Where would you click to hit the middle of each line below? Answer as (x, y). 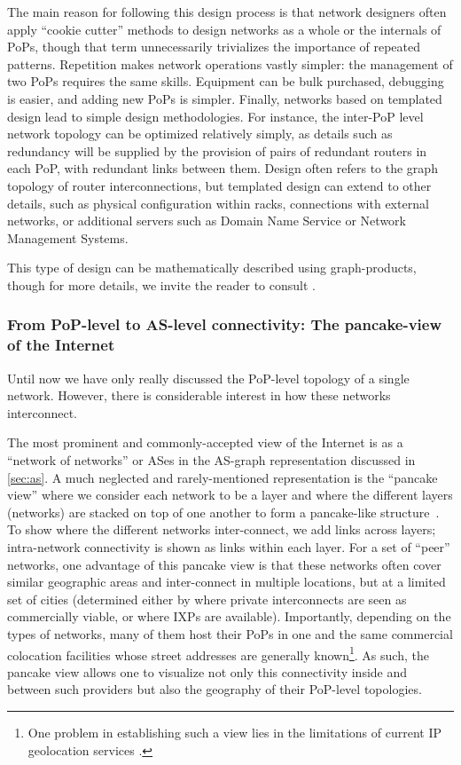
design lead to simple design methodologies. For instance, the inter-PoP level (215, 116)
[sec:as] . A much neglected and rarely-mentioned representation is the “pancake (223, 477)
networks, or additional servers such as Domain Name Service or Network (207, 221)
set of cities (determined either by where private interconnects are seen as (207, 599)
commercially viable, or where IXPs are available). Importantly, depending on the (229, 616)
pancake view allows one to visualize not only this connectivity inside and (207, 671)
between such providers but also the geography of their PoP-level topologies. (215, 689)
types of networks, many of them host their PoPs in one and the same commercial (230, 633)
